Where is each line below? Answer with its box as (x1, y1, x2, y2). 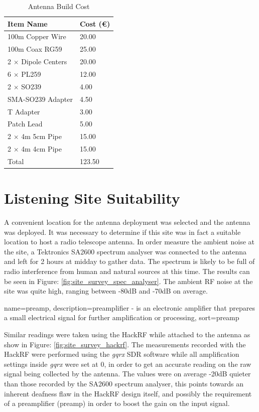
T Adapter (8, 106, 40, 116)
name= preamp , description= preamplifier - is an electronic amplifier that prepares (4, 302, 255, 313)
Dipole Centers (21, 56, 67, 67)
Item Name (8, 18, 48, 29)
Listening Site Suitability (4, 188, 180, 208)
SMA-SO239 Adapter (8, 93, 73, 104)
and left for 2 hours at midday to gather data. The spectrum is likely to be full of (4, 256, 255, 266)
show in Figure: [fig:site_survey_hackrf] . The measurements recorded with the (4, 339, 246, 349)
